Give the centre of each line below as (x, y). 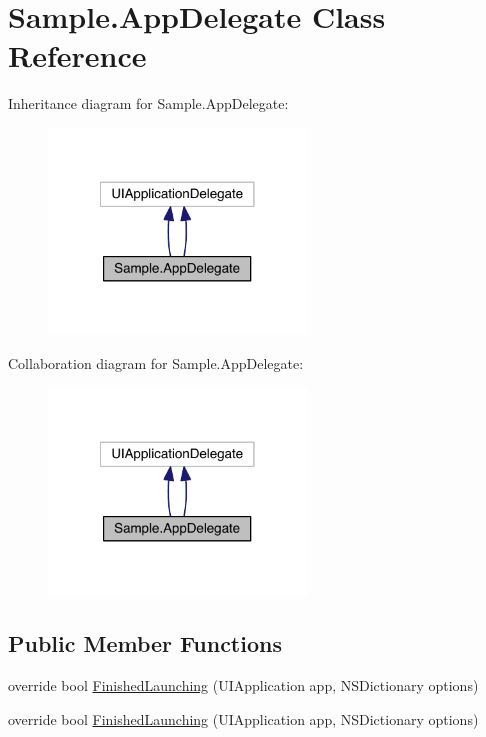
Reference (77, 55)
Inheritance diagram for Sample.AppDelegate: (148, 103)
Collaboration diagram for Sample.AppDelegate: (156, 363)
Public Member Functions (145, 643)
